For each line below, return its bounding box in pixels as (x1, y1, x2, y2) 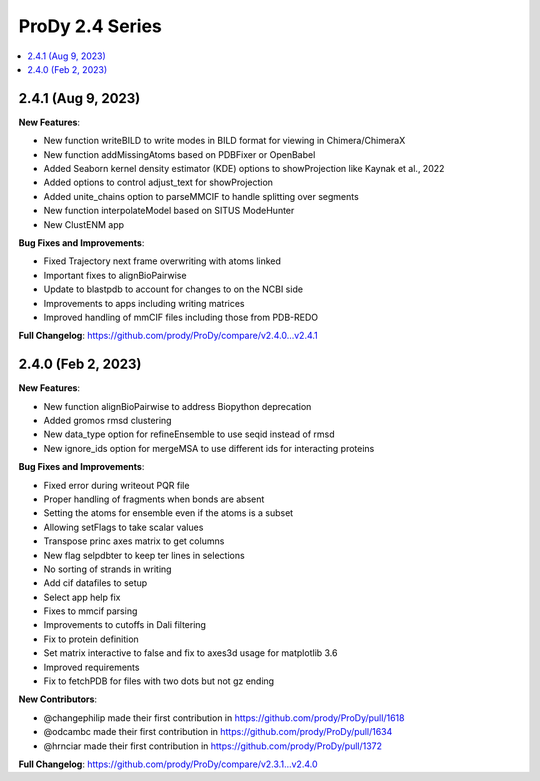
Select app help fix (43, 591, 121, 603)
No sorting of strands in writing (43, 563, 172, 575)
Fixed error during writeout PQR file (43, 479, 190, 491)
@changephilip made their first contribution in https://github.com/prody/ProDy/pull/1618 (43, 711, 405, 724)
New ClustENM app (43, 218, 125, 230)
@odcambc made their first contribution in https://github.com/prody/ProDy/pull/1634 (43, 726, 393, 738)
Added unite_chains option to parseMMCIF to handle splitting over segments (43, 190, 359, 202)
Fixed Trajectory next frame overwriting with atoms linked (43, 255, 282, 267)
